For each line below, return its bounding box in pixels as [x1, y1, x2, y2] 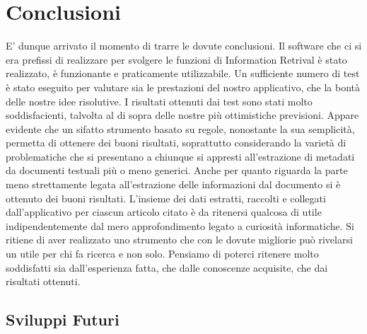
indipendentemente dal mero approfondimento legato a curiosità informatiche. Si [6, 218, 354, 233]
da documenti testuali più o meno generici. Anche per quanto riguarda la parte [6, 163, 348, 178]
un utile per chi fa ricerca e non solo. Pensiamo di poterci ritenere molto [6, 246, 319, 261]
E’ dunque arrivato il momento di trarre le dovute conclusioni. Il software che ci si [6, 38, 362, 53]
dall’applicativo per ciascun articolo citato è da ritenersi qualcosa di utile [6, 205, 322, 219]
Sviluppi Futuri [6, 309, 120, 330]
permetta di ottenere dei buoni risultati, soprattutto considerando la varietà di [6, 135, 346, 150]
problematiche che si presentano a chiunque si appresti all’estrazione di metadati [6, 149, 355, 163]
